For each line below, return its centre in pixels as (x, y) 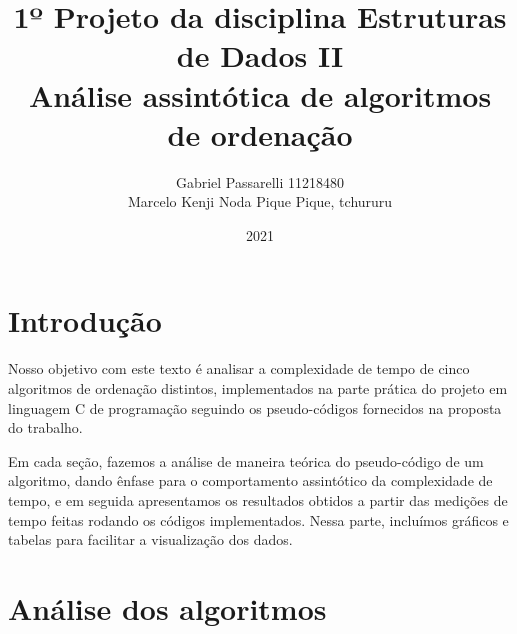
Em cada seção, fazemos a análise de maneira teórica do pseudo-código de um (246, 460)
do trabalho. (45, 427)
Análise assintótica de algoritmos (260, 94)
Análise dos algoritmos (167, 607)
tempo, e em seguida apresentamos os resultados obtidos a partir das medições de (258, 499)
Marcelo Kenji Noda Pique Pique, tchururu (260, 201)
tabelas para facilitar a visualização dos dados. (150, 539)
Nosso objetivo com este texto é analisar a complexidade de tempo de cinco (239, 368)
